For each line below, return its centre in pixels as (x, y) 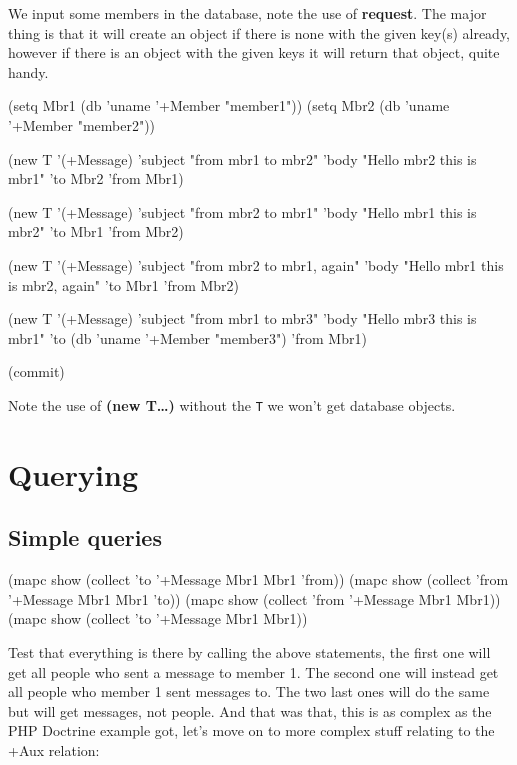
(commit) (36, 371)
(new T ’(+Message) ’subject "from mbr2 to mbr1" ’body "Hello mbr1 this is (242, 211)
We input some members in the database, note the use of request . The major (247, 13)
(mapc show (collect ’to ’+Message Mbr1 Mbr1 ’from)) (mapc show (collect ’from (258, 579)
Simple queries (85, 537)
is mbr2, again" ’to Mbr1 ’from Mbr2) (124, 284)
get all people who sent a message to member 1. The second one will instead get (253, 671)
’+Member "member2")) (82, 124)
